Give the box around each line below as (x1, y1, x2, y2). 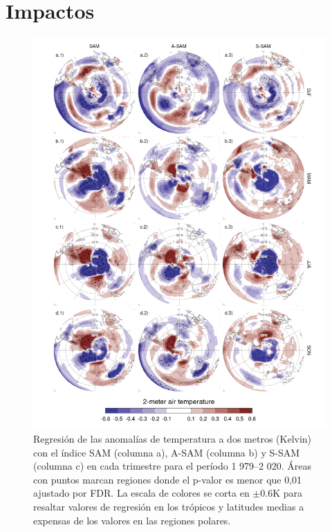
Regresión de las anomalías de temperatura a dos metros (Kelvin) (33, 432, 312, 446)
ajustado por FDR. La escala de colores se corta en (33, 486, 250, 500)
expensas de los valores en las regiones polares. (33, 513, 231, 527)
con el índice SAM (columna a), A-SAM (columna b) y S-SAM (33, 445, 300, 459)
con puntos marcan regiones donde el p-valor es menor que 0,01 (33, 472, 302, 486)
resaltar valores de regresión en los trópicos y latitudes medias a (33, 499, 304, 514)
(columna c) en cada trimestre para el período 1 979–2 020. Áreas (33, 459, 312, 473)
